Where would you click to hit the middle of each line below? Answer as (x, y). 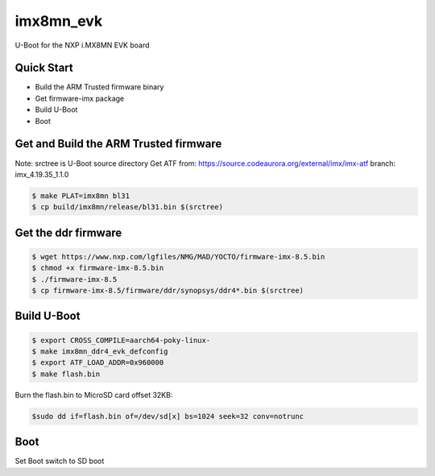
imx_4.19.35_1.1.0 (42, 174)
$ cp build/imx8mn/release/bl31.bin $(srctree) (127, 207)
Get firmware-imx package (80, 98)
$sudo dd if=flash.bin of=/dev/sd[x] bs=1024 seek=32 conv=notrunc (168, 416)
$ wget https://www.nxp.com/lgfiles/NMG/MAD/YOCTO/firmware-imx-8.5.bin (178, 257)
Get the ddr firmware (68, 232)
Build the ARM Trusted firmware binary (99, 87)
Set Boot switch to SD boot (60, 461)
